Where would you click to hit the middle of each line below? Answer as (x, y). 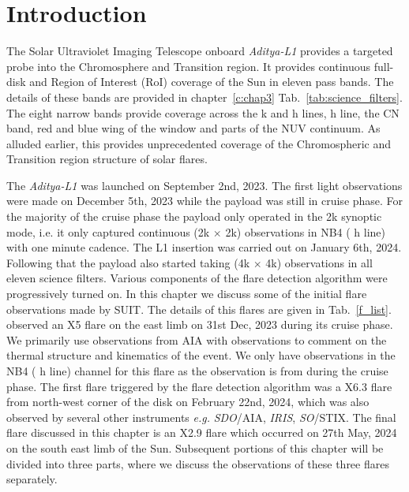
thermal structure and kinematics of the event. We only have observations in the (201, 355)
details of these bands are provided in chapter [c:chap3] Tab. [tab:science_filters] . (204, 97)
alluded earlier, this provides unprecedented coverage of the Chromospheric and (199, 143)
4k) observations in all (319, 262)
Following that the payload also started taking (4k (128, 262)
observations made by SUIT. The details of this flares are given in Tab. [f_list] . (199, 309)
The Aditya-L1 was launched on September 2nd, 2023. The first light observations (204, 185)
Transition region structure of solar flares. (107, 159)
